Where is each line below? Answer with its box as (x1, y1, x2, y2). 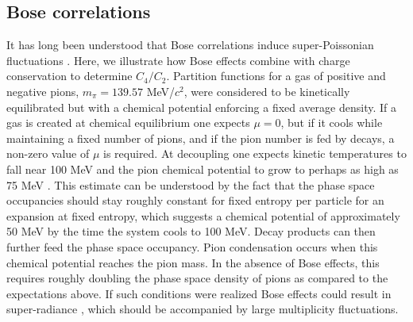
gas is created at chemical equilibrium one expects (6, 114, 250, 131)
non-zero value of (6, 145, 90, 162)
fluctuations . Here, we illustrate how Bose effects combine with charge (6, 52, 350, 68)
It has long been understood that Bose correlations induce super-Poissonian (6, 36, 374, 53)
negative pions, (6, 82, 79, 99)
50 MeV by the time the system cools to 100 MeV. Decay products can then (6, 223, 376, 240)
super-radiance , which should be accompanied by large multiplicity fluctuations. (6, 301, 399, 317)
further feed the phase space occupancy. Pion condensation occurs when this (6, 238, 378, 255)
